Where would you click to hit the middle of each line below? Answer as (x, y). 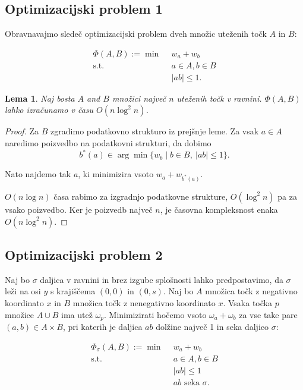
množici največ (139, 98)
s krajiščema (73, 291)
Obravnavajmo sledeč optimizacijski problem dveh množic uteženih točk (136, 34)
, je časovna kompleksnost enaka (219, 209)
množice (19, 314)
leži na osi (23, 291)
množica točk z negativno (251, 291)
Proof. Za (22, 131)
